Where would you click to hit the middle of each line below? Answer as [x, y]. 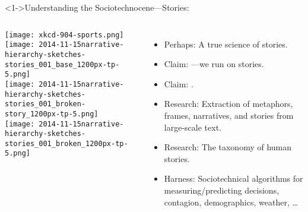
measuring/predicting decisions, [222, 190]
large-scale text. [193, 127]
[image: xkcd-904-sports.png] [64, 35]
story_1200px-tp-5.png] [52, 114]
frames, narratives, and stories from [229, 115]
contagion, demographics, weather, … [231, 202]
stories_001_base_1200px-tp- [62, 64]
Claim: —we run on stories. [214, 64]
